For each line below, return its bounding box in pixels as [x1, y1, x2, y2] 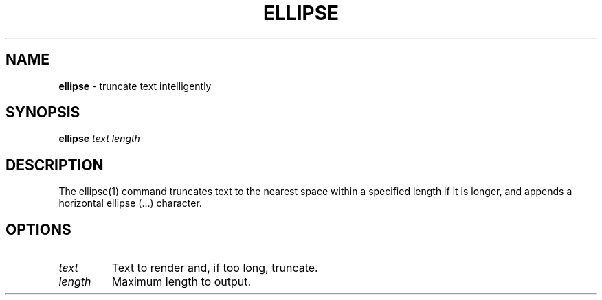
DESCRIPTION [5, 156, 104, 174]
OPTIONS [5, 220, 71, 238]
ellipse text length [58, 132, 140, 145]
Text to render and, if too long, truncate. [111, 261, 318, 275]
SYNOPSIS [5, 104, 80, 122]
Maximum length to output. [111, 275, 252, 289]
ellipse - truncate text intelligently [58, 80, 212, 92]
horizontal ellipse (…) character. [58, 197, 202, 209]
